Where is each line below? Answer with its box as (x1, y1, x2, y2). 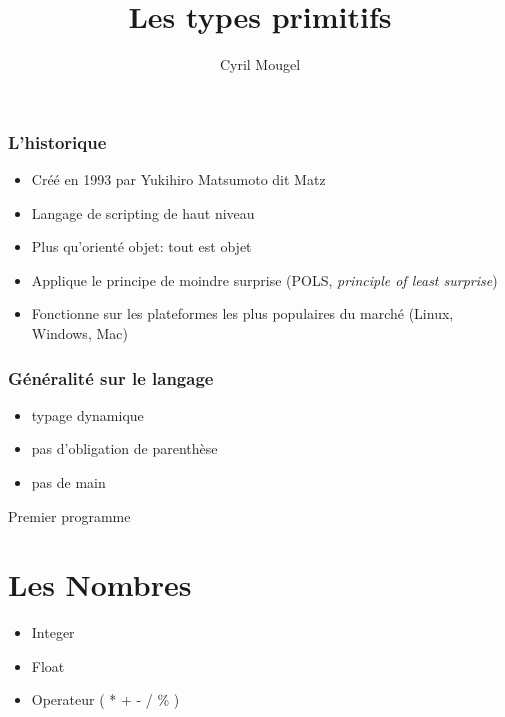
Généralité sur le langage (8, 365, 214, 390)
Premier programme (8, 505, 131, 526)
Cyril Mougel (219, 54, 301, 75)
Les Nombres (8, 564, 192, 605)
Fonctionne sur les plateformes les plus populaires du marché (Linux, (31, 303, 454, 324)
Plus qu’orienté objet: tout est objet (31, 236, 252, 257)
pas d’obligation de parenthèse (31, 438, 218, 459)
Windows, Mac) (31, 322, 128, 343)
